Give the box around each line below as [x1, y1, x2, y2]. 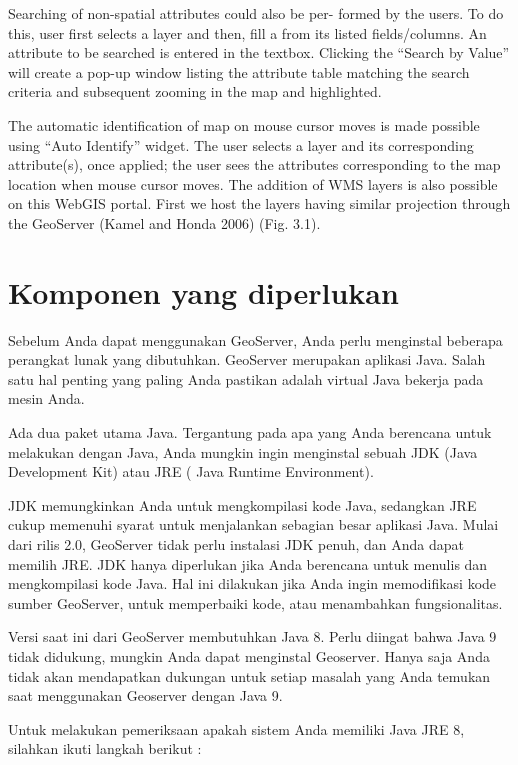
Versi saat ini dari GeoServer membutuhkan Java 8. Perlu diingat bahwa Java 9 [8, 626, 497, 647]
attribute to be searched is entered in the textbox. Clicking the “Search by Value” [8, 42, 510, 63]
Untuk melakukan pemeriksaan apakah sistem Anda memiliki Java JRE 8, [8, 718, 465, 739]
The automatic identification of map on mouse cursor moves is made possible [8, 114, 480, 135]
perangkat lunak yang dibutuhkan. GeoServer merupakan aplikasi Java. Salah [8, 349, 486, 370]
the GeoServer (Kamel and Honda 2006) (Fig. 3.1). [8, 212, 321, 233]
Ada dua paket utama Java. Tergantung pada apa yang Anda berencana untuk [8, 422, 492, 443]
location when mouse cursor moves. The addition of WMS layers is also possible [8, 173, 498, 194]
